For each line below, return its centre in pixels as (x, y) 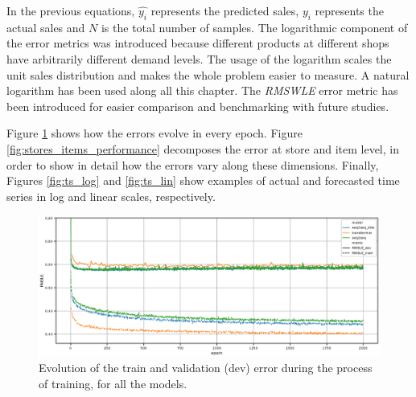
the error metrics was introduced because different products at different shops (198, 43)
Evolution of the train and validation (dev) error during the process (206, 368)
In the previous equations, (71, 10)
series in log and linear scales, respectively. (111, 196)
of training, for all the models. (113, 384)
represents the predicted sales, (225, 10)
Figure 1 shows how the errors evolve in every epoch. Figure (154, 133)
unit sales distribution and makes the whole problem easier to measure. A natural (208, 74)
